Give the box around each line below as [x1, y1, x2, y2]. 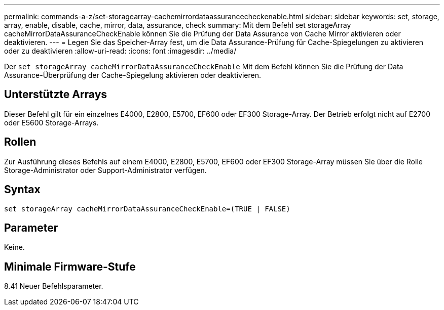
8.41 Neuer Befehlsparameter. [4, 282, 103, 291]
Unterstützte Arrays [4, 88, 107, 101]
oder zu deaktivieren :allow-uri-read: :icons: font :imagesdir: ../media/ [4, 47, 237, 55]
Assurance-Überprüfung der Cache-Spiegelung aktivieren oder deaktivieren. [4, 71, 261, 79]
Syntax [4, 183, 41, 196]
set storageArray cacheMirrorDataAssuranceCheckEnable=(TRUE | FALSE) [4, 204, 290, 213]
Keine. [4, 243, 25, 252]
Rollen [4, 136, 36, 149]
